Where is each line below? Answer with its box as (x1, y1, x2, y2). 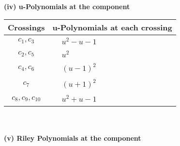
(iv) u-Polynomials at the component (4, 1, 130, 11)
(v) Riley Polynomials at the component (4, 133, 141, 143)
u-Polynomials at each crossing (52, 21, 172, 33)
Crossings (8, 21, 45, 33)
